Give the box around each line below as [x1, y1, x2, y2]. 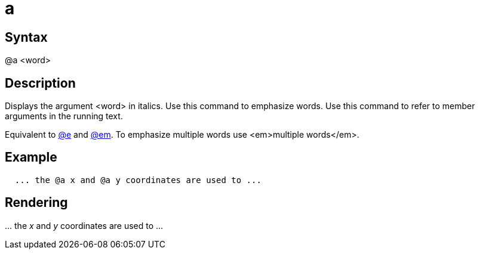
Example [5, 150, 57, 165]
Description [5, 75, 76, 91]
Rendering [5, 195, 68, 210]
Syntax [5, 29, 48, 45]
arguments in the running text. [5, 111, 123, 122]
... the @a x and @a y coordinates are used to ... [14, 175, 261, 185]
